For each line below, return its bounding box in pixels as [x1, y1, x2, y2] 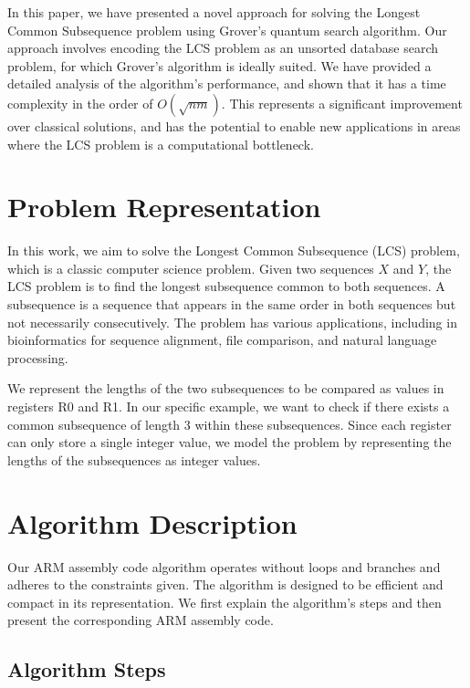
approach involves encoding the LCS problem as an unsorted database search [7, 38, 439, 57]
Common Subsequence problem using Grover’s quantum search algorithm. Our [7, 20, 447, 39]
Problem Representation [7, 188, 321, 225]
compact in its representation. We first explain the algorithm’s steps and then [7, 592, 442, 611]
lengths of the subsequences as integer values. [7, 450, 261, 469]
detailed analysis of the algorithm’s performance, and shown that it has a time [7, 74, 446, 93]
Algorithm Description [7, 504, 298, 541]
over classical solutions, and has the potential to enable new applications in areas [7, 116, 461, 135]
